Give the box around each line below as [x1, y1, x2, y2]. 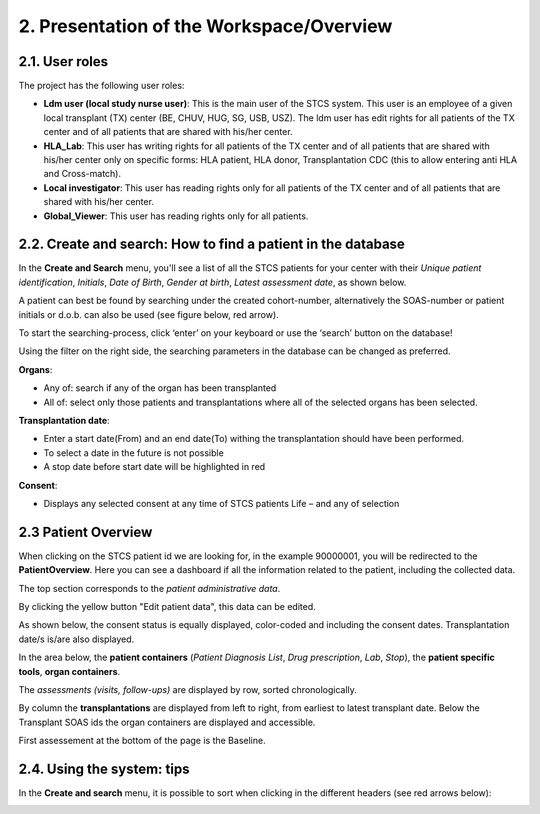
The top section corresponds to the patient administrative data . [18, 582, 281, 594]
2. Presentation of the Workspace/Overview [18, 15, 393, 37]
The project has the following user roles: [18, 80, 185, 92]
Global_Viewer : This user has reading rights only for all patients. [43, 210, 309, 222]
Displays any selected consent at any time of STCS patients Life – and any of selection [43, 497, 400, 509]
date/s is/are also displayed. [18, 633, 135, 645]
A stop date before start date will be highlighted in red [43, 461, 266, 473]
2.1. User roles [18, 53, 109, 70]
